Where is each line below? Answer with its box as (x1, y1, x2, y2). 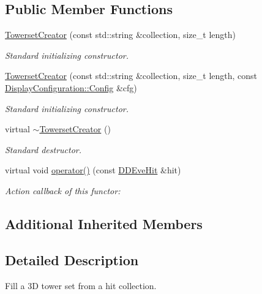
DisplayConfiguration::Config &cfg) (5, 81, 137, 94)
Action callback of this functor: (5, 184, 121, 197)
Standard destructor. (5, 143, 82, 156)
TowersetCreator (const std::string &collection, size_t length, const (5, 69, 258, 82)
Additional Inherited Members (5, 214, 203, 233)
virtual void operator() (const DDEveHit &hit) (5, 164, 181, 176)
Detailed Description (5, 250, 139, 269)
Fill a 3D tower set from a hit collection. (5, 279, 157, 292)
